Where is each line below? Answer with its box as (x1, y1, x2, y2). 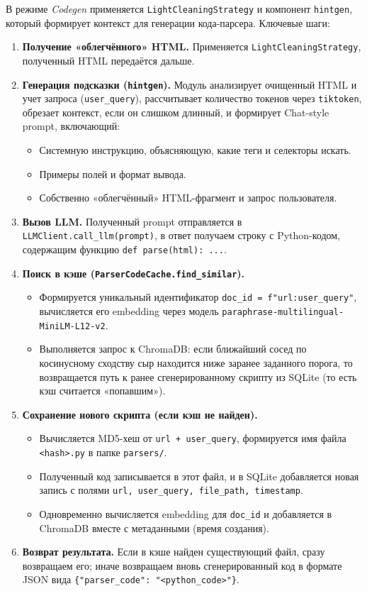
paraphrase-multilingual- (222, 307, 344, 317)
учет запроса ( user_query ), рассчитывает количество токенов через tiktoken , (22, 91, 362, 106)
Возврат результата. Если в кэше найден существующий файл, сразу (22, 544, 325, 559)
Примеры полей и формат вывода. (39, 166, 186, 181)
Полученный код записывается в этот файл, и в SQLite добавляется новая (39, 468, 359, 483)
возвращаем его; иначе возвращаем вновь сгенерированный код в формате (22, 558, 342, 573)
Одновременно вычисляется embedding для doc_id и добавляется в (39, 506, 332, 521)
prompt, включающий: (22, 118, 120, 133)
